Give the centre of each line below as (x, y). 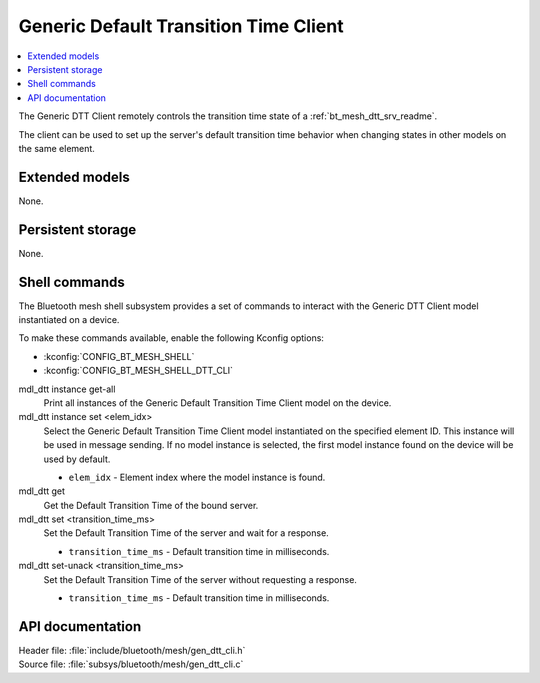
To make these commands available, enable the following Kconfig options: (171, 338)
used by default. (77, 459)
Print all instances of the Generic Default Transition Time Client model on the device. (217, 402)
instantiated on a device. (69, 319)
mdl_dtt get (41, 491)
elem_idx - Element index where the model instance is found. (197, 477)
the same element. (56, 148)
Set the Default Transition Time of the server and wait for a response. (186, 533)
